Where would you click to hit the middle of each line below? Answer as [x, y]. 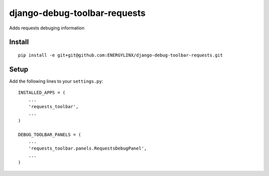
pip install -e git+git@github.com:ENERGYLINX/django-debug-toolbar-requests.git [121, 55]
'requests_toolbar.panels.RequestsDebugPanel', [87, 149]
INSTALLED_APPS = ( [42, 93]
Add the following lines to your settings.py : [56, 81]
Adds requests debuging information [47, 28]
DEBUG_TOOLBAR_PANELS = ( [50, 134]
